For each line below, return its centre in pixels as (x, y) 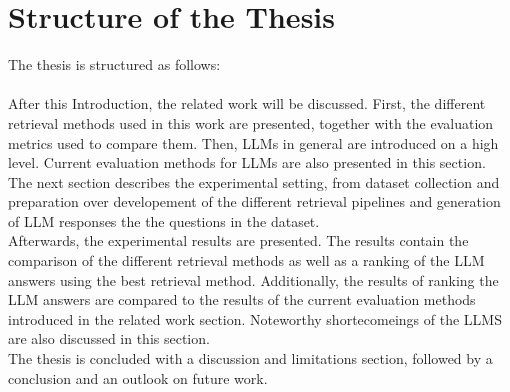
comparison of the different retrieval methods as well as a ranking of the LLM (246, 260)
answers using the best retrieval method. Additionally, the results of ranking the (253, 279)
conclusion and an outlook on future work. (138, 377)
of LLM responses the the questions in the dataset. (164, 220)
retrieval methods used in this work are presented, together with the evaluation (251, 122)
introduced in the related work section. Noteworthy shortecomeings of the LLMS (255, 318)
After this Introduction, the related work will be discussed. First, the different (247, 103)
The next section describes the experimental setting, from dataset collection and (254, 181)
